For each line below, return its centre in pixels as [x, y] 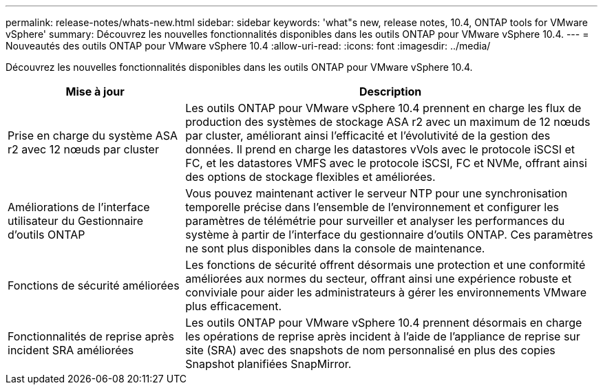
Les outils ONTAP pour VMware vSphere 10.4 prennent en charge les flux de [383, 108]
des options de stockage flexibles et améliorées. [310, 177]
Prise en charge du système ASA [93, 136]
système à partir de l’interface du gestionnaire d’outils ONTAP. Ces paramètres [389, 235]
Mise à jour [95, 91]
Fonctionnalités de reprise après [91, 336]
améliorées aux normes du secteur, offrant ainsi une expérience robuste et [379, 279]
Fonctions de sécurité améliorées [94, 285]
